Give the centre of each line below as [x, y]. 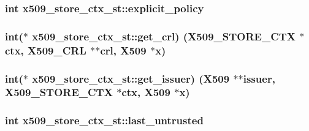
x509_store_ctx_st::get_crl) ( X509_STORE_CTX [164, 36]
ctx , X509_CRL [46, 50]
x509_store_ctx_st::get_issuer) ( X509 [131, 78]
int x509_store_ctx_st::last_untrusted [104, 120]
